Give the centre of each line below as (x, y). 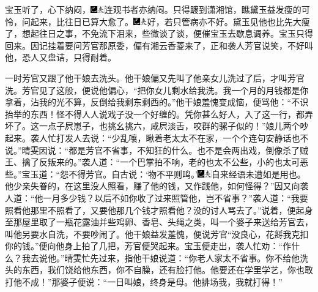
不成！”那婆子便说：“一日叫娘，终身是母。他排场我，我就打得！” (152, 282)
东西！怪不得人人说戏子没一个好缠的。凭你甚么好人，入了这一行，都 (167, 114)
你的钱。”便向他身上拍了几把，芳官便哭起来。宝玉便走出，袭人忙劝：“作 (148, 246)
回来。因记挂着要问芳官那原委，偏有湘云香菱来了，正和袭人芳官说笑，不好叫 (159, 45)
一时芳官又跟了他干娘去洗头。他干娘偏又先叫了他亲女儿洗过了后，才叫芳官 (155, 77)
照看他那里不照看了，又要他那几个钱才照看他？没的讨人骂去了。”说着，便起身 (159, 210)
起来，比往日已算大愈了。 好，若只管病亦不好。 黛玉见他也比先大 (166, 21)
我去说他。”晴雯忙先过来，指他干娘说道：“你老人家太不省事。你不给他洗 (165, 257)
